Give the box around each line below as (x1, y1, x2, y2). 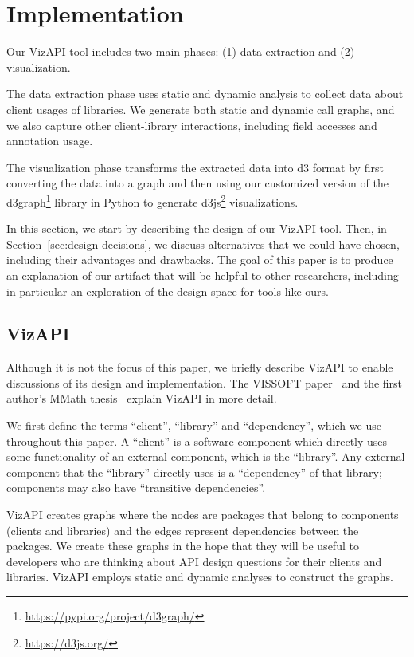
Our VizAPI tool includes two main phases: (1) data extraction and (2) (6, 43, 355, 60)
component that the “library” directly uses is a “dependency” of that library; (6, 463, 382, 480)
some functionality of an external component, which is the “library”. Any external (6, 448, 405, 465)
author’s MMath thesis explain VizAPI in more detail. (6, 390, 277, 407)
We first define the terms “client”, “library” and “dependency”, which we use (6, 417, 381, 434)
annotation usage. (6, 132, 93, 149)
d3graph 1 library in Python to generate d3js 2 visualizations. (6, 191, 299, 210)
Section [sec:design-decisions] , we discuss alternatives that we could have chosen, (6, 235, 400, 252)
